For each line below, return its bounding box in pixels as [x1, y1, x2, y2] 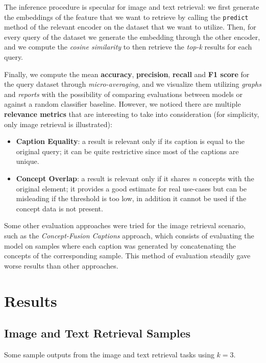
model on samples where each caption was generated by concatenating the [4, 240, 236, 251]
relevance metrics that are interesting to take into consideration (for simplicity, [4, 109, 259, 119]
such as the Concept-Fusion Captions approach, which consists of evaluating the [4, 230, 254, 240]
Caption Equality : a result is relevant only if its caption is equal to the [16, 136, 245, 147]
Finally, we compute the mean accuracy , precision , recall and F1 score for [4, 68, 250, 79]
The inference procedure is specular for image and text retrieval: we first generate [4, 2, 259, 12]
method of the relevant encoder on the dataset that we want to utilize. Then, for [4, 21, 256, 32]
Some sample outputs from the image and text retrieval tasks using [4, 349, 214, 359]
